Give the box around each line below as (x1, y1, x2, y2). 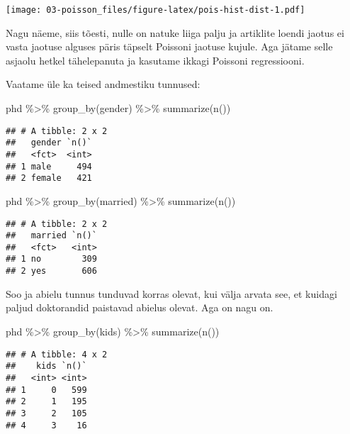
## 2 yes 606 (6, 266, 97, 277)
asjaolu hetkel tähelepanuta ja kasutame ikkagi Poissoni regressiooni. (6, 52, 305, 67)
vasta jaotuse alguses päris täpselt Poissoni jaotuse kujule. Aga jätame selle (6, 39, 333, 54)
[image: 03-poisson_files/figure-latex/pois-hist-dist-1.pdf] (6, 5, 305, 15)
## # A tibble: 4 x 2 (6, 349, 108, 360)
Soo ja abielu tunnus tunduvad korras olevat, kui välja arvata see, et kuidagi (6, 286, 337, 301)
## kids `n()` (6, 361, 87, 372)
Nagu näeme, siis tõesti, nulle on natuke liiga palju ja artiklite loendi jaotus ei (6, 25, 344, 40)
